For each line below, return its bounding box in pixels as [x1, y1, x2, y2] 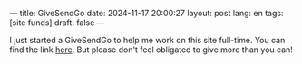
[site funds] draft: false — [9, 17, 105, 28]
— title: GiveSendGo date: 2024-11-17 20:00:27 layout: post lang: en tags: [9, 8, 284, 18]
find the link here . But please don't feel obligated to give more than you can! [9, 44, 293, 55]
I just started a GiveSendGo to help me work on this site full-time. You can [9, 35, 286, 45]
